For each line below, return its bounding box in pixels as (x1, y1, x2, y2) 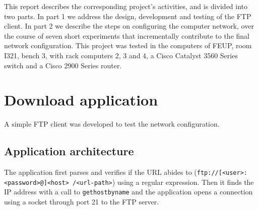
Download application (4, 89, 158, 110)
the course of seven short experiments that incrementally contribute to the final (4, 30, 249, 41)
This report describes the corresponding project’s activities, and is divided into (4, 1, 248, 11)
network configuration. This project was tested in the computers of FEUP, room (4, 40, 252, 51)
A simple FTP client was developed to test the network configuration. (4, 119, 220, 129)
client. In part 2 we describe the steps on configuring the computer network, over (4, 21, 254, 31)
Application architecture (4, 143, 134, 159)
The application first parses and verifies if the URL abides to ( (4, 167, 197, 177)
